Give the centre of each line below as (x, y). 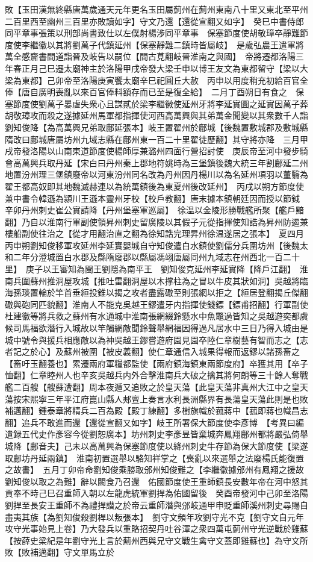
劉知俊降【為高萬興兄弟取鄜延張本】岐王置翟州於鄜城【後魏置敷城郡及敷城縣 (156, 127)
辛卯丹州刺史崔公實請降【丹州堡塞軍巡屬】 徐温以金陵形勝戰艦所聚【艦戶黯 (154, 210)
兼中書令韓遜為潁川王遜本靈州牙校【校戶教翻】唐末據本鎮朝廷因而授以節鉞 (152, 198)
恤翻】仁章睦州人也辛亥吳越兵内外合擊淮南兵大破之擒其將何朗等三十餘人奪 (152, 375)
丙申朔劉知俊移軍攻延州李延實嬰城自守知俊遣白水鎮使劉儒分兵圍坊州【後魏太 (156, 245)
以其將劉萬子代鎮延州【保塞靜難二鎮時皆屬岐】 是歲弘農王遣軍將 (175, 44)
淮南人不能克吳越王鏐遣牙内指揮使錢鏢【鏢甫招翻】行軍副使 (190, 304)
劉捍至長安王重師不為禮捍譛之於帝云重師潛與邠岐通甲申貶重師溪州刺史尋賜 (152, 504)
